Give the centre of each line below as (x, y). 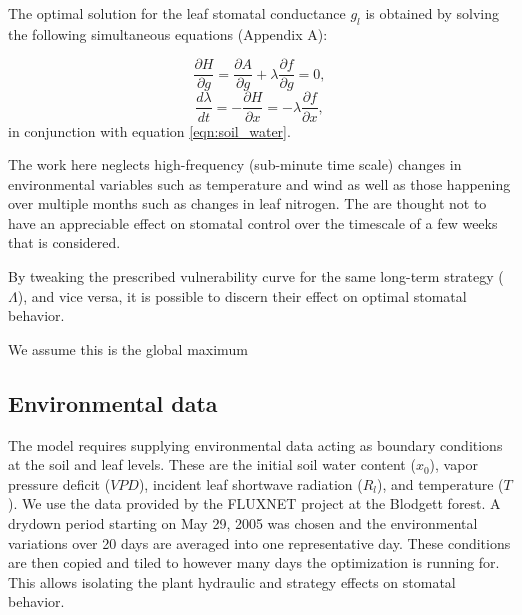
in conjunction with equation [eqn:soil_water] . (149, 130)
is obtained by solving (432, 13)
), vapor (453, 464)
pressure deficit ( (59, 483)
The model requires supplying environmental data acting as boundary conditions (255, 444)
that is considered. (64, 242)
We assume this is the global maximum (128, 348)
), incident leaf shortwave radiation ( (250, 483)
